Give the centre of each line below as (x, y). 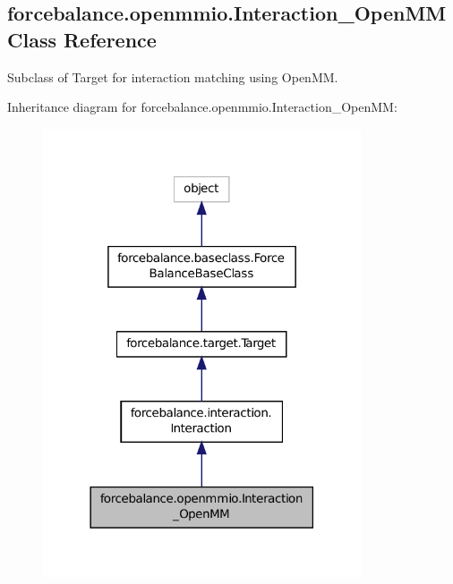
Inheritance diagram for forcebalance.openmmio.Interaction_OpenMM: (202, 107)
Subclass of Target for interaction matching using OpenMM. (173, 76)
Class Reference (82, 39)
